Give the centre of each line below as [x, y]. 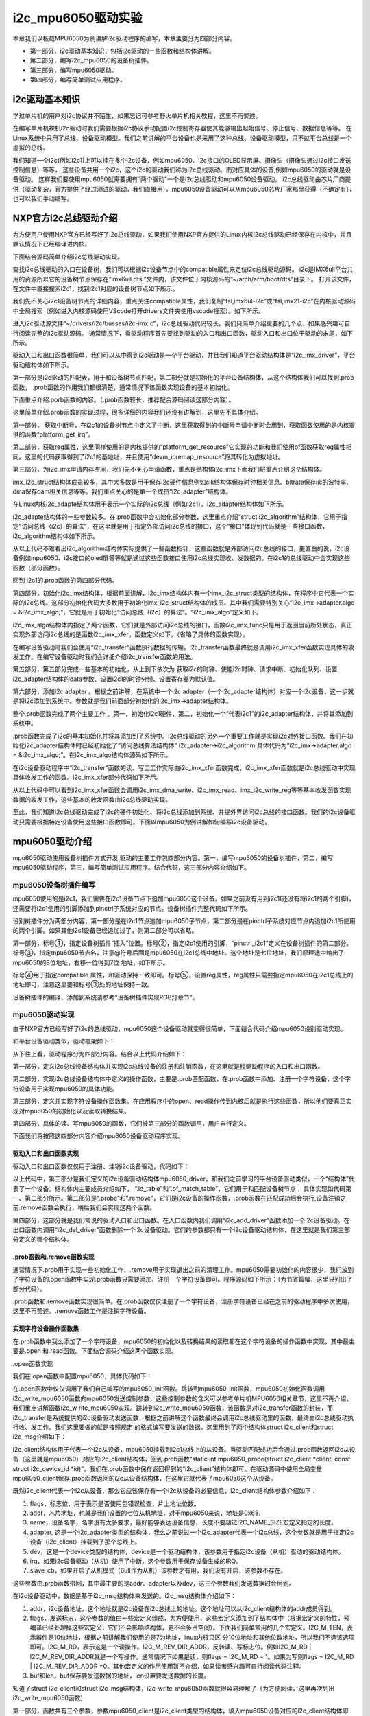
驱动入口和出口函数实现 [46, 1154]
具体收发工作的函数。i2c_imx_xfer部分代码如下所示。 [87, 777]
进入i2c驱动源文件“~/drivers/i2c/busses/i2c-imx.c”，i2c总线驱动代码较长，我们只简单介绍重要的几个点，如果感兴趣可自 [182, 323]
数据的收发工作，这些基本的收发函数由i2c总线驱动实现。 [92, 799]
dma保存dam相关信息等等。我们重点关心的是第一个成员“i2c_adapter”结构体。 [122, 491]
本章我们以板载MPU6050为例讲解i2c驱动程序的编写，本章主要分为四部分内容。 [124, 38]
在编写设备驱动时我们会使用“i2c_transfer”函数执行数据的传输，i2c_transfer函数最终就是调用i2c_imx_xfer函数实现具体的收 [183, 647]
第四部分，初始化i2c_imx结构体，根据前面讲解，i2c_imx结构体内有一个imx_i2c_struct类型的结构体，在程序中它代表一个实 [183, 593]
